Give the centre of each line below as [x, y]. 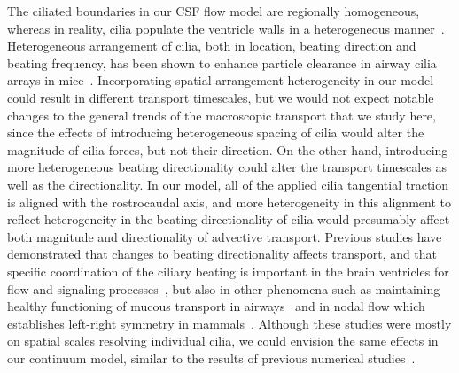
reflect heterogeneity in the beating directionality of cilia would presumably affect [229, 219]
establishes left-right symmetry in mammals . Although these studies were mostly [229, 323]
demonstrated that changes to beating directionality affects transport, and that [222, 254]
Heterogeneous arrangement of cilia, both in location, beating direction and [212, 46]
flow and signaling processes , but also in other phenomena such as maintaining [224, 288]
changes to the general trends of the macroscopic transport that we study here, [222, 115]
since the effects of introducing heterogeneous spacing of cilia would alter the [216, 132]
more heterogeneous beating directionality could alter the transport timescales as [227, 167]
